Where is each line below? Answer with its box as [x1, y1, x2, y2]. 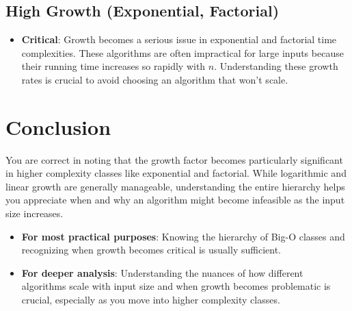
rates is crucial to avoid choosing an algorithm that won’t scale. [21, 72, 288, 86]
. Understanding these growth [214, 59, 338, 73]
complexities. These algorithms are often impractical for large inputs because [21, 45, 344, 60]
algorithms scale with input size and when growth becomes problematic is [21, 279, 331, 293]
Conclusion [5, 112, 111, 140]
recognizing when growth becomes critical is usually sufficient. [21, 242, 281, 257]
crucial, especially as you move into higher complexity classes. [21, 293, 280, 307]
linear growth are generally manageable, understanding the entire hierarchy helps [5, 179, 345, 193]
